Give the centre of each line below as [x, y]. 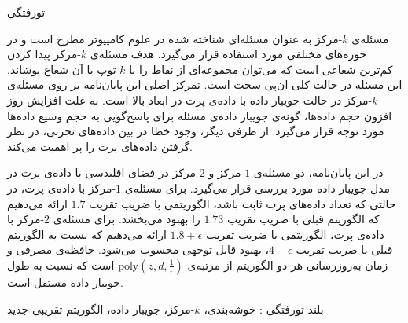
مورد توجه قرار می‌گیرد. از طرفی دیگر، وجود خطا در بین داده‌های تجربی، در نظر [196, 131]
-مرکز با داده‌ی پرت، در [62, 187]
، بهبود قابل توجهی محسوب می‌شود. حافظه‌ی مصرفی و [138, 250]
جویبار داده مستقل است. [65, 282]
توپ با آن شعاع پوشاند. [62, 69]
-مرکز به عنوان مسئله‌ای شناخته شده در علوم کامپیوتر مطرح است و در [175, 38]
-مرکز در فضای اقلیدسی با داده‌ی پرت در [103, 173]
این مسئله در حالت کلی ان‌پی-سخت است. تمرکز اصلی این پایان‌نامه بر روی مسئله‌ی [205, 84]
